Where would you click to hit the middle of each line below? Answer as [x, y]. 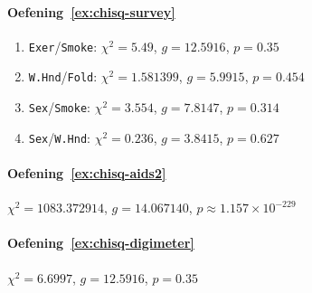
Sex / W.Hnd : [59, 137]
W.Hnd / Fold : [63, 76]
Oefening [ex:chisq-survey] [91, 11]
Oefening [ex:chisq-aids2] [87, 173]
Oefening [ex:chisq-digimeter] [101, 243]
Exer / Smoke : [63, 46]
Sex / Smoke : [59, 107]
